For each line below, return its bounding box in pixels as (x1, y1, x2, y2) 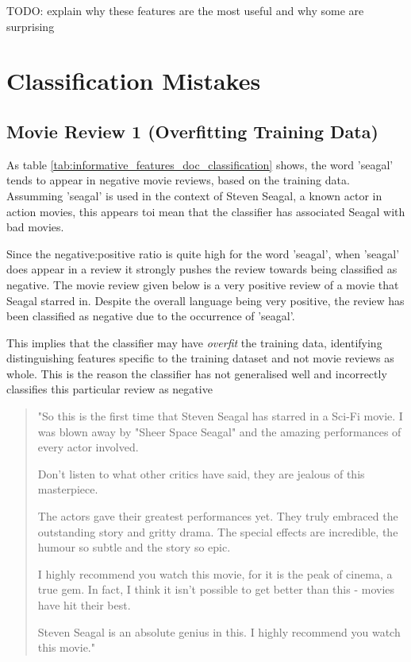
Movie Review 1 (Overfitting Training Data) (6, 118, 378, 143)
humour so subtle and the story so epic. (37, 539, 231, 556)
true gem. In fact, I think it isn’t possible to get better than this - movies (37, 581, 395, 598)
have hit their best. (37, 597, 131, 614)
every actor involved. (37, 439, 139, 455)
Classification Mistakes (6, 64, 261, 97)
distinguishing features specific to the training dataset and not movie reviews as (6, 350, 394, 366)
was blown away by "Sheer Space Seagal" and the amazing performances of (37, 423, 401, 439)
